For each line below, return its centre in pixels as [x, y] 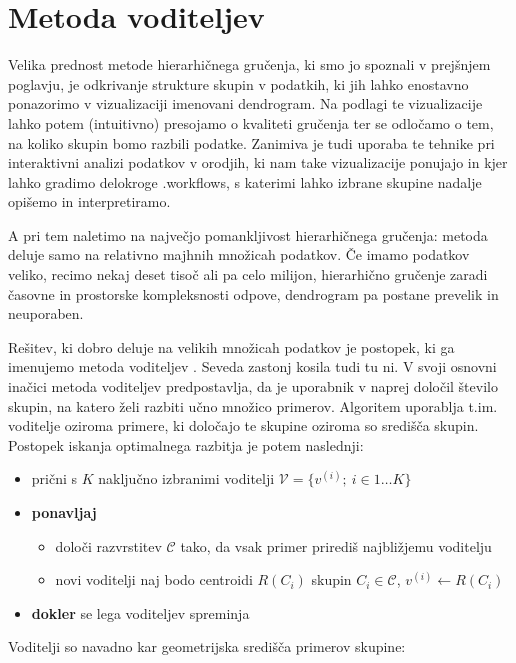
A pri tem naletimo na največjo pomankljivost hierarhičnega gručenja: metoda [248, 234]
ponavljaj [64, 512]
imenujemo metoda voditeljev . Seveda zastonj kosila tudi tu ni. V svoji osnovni [252, 366]
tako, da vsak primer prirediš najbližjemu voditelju [336, 545]
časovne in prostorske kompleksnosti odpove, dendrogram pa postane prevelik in [253, 293]
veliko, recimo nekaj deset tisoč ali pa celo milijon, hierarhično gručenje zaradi [248, 274]
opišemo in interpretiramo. [89, 201]
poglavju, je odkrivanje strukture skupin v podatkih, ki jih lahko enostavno [238, 83]
